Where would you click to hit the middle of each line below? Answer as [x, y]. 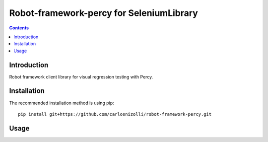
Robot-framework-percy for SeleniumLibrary [103, 13]
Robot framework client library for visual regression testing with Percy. [81, 76]
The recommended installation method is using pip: [62, 103]
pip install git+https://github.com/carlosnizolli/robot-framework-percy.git [115, 114]
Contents [19, 28]
